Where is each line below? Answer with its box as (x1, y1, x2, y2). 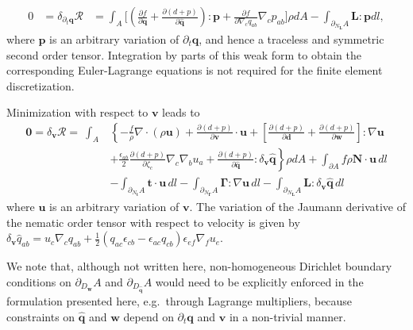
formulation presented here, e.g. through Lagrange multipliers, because (6, 293, 353, 309)
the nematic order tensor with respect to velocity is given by (6, 213, 300, 230)
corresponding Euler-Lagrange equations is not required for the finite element (6, 62, 383, 79)
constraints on (6, 308, 75, 324)
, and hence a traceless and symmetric (199, 30, 384, 47)
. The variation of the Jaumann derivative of (189, 198, 406, 215)
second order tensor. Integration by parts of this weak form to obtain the (6, 46, 361, 63)
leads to (162, 104, 200, 121)
